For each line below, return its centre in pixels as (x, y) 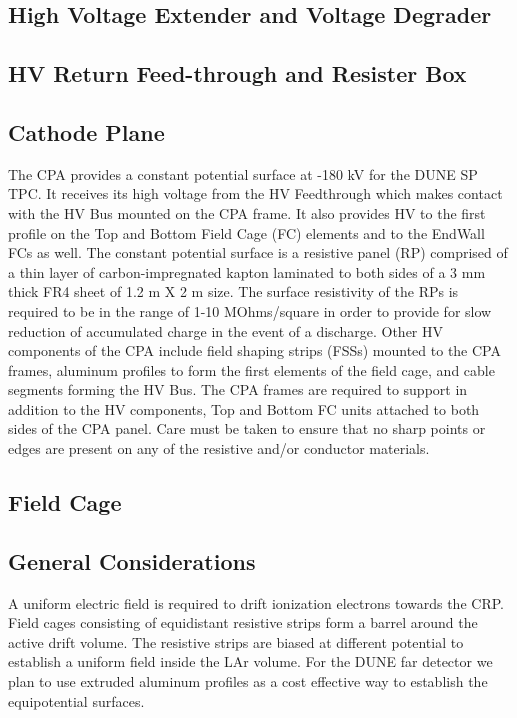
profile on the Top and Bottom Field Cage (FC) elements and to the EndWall (246, 232)
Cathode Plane (86, 131)
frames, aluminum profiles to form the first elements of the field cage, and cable (251, 369)
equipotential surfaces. (76, 700)
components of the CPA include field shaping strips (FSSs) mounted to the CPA (254, 350)
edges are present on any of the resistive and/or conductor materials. (219, 448)
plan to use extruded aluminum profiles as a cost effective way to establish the (248, 681)
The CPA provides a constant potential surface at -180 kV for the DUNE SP (243, 173)
